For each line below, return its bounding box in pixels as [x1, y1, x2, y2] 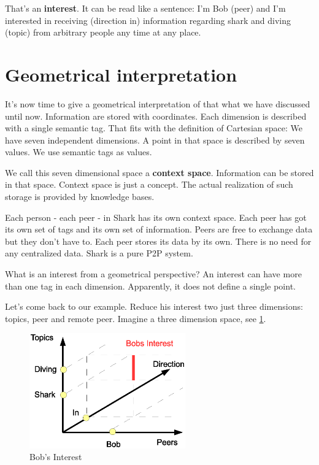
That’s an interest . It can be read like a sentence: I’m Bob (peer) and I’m [5, 2, 286, 14]
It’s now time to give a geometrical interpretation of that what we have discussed [5, 97, 310, 110]
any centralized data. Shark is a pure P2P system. [5, 247, 193, 259]
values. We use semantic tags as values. [5, 145, 152, 158]
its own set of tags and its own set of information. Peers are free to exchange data [5, 223, 313, 236]
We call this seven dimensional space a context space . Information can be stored [5, 166, 314, 179]
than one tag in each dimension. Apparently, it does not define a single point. [5, 279, 296, 292]
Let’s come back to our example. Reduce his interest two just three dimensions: [5, 300, 303, 313]
